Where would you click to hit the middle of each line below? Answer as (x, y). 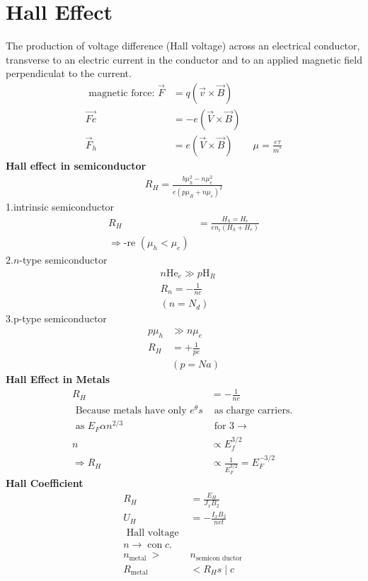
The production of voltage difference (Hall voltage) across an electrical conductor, (183, 46)
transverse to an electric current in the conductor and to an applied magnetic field (184, 59)
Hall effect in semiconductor (76, 165)
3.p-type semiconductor (56, 318)
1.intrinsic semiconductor (60, 207)
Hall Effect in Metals (58, 379)
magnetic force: (122, 93)
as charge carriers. (253, 411)
